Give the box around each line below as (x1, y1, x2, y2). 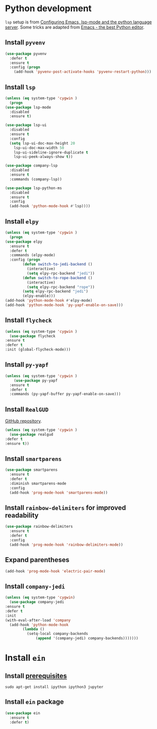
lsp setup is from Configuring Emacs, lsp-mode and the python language (5, 19, 152, 25)
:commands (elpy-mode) (9, 253, 56, 258)
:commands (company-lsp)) (9, 176, 62, 182)
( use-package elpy (5, 239, 42, 244)
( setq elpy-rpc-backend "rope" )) (26, 285, 95, 289)
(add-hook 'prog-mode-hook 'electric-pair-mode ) (5, 569, 106, 574)
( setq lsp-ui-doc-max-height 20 (9, 141, 76, 146)
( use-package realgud (9, 432, 54, 437)
